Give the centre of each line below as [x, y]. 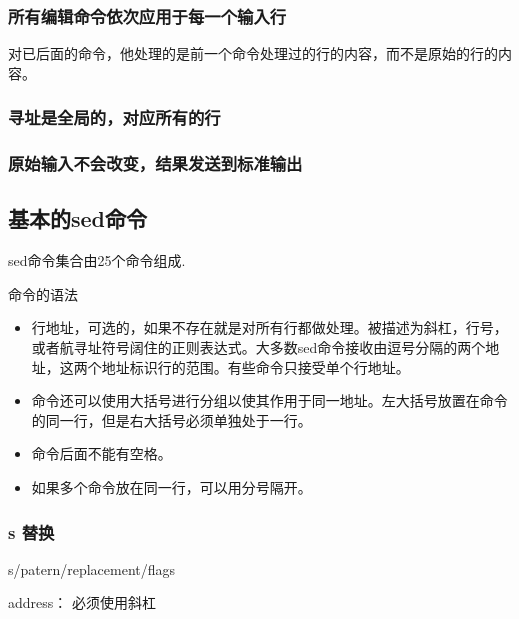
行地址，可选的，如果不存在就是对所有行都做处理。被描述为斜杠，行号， [269, 327]
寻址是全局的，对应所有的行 [114, 117]
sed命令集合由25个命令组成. [97, 260]
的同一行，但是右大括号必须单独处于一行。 [171, 419]
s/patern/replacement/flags [92, 568]
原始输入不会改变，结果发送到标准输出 [155, 163]
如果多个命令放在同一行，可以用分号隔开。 [171, 487]
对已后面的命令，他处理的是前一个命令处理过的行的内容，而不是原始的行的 [253, 53]
